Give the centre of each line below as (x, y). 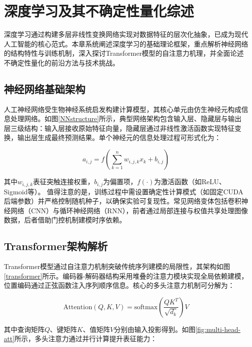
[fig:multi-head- (218, 329)
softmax (146, 307)
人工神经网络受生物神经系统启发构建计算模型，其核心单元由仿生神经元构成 (123, 109)
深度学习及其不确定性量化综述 (99, 11)
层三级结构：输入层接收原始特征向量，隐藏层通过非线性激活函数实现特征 (119, 128)
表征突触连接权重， (64, 181)
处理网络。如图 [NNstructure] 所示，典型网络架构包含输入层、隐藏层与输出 (126, 118)
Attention (78, 307)
